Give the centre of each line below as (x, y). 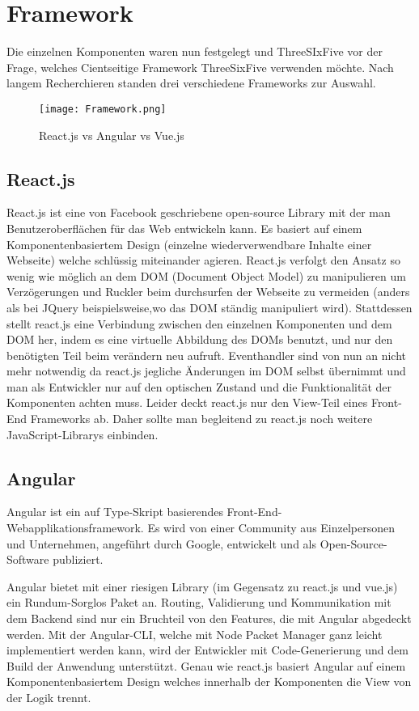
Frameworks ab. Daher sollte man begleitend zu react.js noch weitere (201, 419)
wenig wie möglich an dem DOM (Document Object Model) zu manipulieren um (206, 275)
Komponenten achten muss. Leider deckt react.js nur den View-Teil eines (187, 402)
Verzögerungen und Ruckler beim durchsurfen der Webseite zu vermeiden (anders (208, 292)
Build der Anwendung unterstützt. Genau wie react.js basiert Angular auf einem (206, 665)
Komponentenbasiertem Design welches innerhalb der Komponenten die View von (209, 681)
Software (28, 559)
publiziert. (78, 559)
